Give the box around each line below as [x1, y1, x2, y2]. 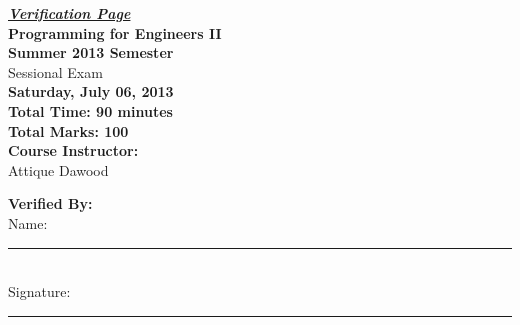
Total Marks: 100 [8, 120, 129, 141]
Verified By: [8, 193, 93, 214]
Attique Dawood [8, 159, 109, 180]
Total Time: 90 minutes [8, 100, 173, 121]
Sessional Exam [8, 61, 103, 82]
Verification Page [8, 3, 131, 23]
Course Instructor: [8, 140, 139, 161]
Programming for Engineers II [8, 22, 222, 43]
